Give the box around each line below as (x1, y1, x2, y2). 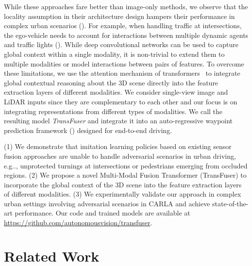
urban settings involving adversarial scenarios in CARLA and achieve (4, 198, 210, 208)
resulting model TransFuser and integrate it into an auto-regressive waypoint (4, 116, 233, 126)
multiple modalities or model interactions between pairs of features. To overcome (4, 58, 244, 68)
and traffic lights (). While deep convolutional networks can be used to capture (4, 39, 238, 50)
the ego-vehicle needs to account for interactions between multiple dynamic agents (4, 30, 249, 40)
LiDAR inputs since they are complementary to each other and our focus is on (4, 96, 237, 106)
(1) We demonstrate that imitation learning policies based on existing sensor (4, 141, 232, 151)
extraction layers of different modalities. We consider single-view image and (4, 87, 228, 97)
